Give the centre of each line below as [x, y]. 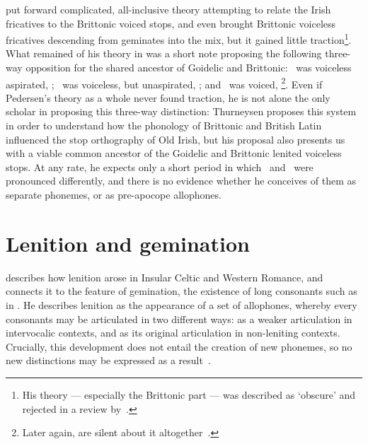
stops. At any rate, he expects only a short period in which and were [160, 166]
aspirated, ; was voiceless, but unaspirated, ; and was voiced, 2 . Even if [164, 83]
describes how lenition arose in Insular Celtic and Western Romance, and [165, 277]
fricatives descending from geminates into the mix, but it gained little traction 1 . [179, 39]
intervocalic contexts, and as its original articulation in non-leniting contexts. [173, 333]
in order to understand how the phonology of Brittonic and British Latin [164, 125]
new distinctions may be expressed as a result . [108, 360]
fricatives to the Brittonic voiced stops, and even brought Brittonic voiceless [171, 23]
